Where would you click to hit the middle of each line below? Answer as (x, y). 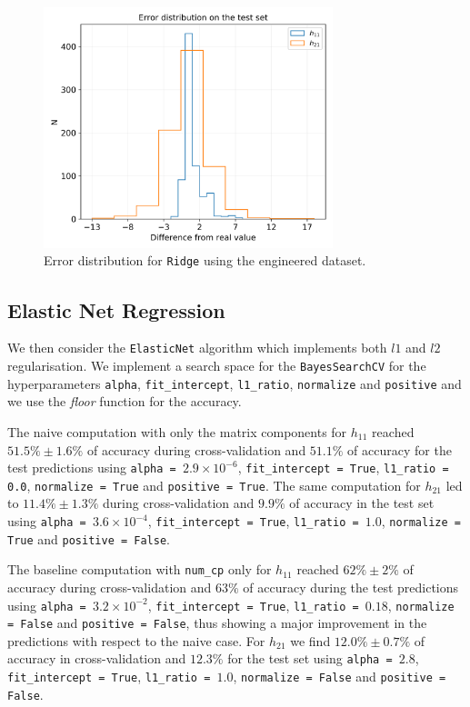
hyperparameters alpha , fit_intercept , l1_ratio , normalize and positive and (235, 383)
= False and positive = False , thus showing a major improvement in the (217, 623)
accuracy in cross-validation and (97, 658)
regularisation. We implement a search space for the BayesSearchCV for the (217, 365)
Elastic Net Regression (116, 309)
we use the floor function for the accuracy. (125, 401)
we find (310, 640)
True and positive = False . (89, 538)
